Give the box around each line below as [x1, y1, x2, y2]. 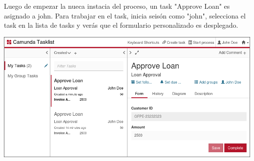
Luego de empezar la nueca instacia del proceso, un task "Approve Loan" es [4, 1, 230, 11]
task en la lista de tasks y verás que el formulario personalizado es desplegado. [4, 20, 238, 30]
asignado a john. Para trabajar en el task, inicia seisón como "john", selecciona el [4, 10, 246, 20]
